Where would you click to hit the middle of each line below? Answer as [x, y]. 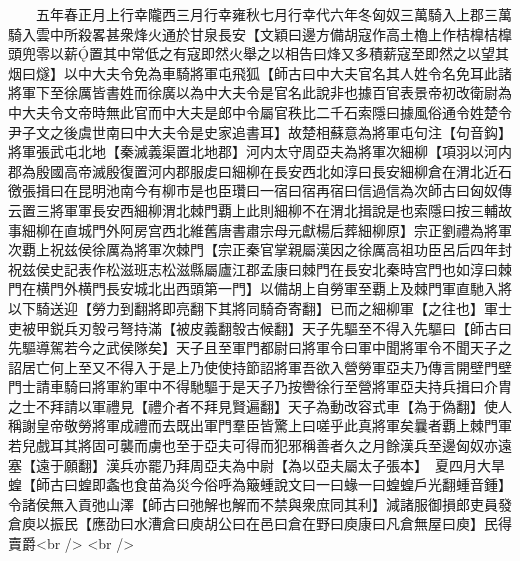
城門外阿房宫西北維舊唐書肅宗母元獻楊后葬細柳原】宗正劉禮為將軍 [294, 229]
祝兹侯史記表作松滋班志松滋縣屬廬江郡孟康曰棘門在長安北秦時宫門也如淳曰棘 [260, 268]
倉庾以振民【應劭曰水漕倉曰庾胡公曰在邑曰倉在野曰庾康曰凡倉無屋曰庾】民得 [260, 523]
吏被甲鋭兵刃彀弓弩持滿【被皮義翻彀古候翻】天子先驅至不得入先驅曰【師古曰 [260, 327]
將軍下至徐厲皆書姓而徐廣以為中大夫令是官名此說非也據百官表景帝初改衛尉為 [260, 92]
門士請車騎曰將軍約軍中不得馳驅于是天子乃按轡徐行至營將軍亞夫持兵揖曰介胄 [260, 386]
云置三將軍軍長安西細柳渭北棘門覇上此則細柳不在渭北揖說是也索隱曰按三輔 [253, 209]
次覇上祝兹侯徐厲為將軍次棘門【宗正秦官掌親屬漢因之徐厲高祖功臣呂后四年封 [260, 249]
